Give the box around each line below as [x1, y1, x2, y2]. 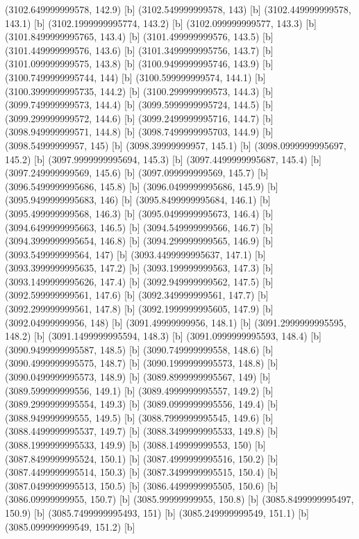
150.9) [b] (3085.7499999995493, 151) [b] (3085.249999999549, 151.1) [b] [5, 505, 309, 520]
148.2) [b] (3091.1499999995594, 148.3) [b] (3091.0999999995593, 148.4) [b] [5, 329, 322, 343]
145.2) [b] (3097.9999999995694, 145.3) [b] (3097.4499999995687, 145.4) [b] [5, 151, 322, 166]
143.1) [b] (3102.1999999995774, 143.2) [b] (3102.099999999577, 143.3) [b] [5, 15, 317, 30]
